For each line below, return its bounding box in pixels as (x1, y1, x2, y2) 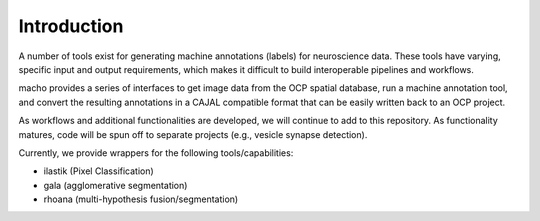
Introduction (18, 15, 124, 37)
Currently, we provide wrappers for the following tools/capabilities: (18, 146, 294, 159)
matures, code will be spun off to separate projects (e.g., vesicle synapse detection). (18, 128, 368, 140)
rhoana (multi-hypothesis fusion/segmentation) (43, 193, 239, 205)
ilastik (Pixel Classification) (43, 165, 154, 177)
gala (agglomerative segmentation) (43, 179, 188, 191)
